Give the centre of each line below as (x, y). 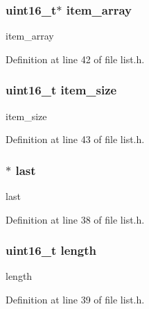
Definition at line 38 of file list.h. (75, 219)
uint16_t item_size (61, 90)
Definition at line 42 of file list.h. (75, 59)
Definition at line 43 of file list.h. (75, 139)
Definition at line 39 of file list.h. (75, 300)
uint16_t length (51, 250)
